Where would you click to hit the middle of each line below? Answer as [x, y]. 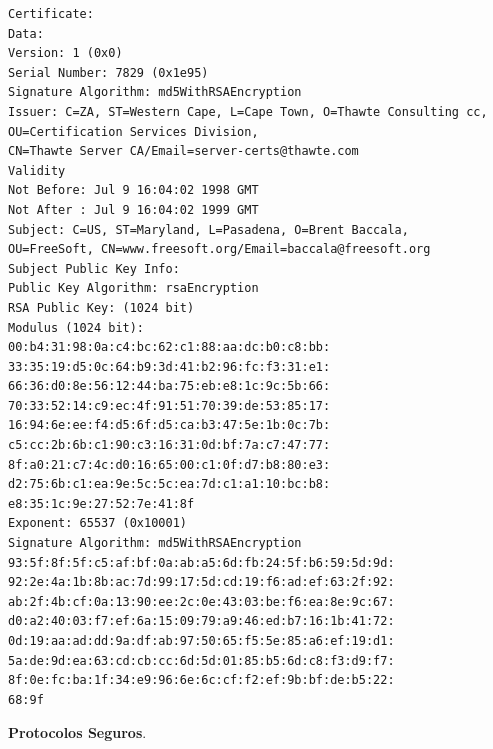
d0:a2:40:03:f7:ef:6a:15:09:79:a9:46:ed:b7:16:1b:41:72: [201, 621]
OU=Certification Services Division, [133, 131]
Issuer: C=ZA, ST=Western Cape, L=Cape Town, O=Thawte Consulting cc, [248, 111]
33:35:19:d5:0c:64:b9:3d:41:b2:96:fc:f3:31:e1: [169, 366]
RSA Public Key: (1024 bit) [101, 307]
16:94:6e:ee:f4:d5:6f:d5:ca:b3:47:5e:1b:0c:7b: [169, 425]
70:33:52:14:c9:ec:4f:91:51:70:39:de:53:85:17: [169, 405]
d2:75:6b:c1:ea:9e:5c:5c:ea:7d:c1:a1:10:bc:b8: [169, 484]
